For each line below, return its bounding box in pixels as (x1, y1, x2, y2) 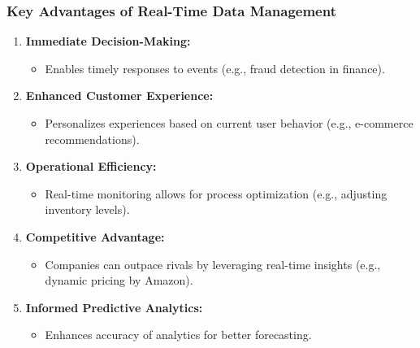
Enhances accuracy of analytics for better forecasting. (45, 326, 312, 343)
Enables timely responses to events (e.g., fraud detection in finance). (45, 59, 385, 76)
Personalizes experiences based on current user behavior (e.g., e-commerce (45, 115, 414, 131)
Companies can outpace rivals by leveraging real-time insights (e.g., (45, 255, 381, 272)
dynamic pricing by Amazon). (45, 272, 193, 289)
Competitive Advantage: (25, 228, 165, 245)
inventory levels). (45, 201, 130, 218)
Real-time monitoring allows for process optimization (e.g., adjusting (45, 185, 388, 202)
